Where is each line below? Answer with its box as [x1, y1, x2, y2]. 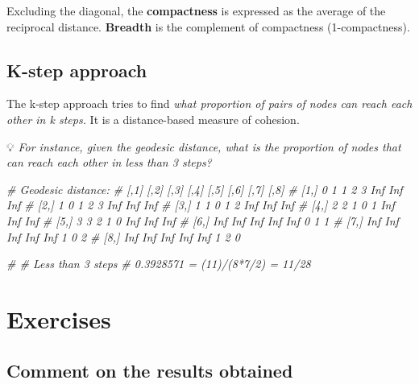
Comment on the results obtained [6, 357, 293, 382]
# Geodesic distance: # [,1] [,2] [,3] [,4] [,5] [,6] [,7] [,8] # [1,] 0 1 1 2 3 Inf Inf [6, 180, 403, 197]
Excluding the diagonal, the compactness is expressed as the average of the [6, 2, 386, 19]
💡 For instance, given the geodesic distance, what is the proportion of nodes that [6, 138, 401, 155]
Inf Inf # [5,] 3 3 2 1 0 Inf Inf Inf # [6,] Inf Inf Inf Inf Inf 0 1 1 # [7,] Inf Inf [6, 212, 399, 229]
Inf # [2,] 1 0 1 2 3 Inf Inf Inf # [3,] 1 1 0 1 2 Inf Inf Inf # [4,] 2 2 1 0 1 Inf [6, 196, 395, 213]
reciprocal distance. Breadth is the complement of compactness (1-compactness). [6, 18, 410, 35]
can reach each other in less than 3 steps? [6, 154, 212, 171]
